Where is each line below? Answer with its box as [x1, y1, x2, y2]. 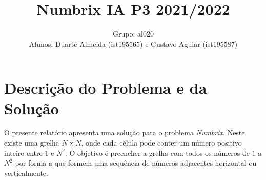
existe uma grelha [4, 137, 59, 148]
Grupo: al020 [113, 28, 154, 39]
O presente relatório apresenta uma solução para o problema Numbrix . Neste [4, 127, 245, 138]
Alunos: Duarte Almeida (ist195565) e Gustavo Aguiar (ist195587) [29, 38, 238, 49]
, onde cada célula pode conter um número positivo [81, 137, 242, 148]
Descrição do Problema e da [4, 77, 207, 98]
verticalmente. [4, 167, 48, 178]
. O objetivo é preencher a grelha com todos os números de [65, 147, 250, 158]
